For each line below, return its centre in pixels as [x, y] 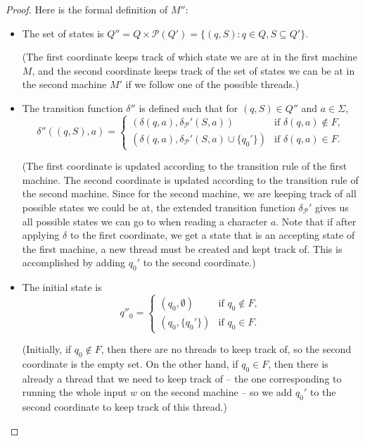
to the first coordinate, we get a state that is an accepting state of [212, 235]
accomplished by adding [74, 262]
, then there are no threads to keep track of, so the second [226, 349]
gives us [332, 207]
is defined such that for [188, 107]
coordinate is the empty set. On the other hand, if [130, 364]
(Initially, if [47, 349]
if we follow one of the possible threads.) [212, 84]
